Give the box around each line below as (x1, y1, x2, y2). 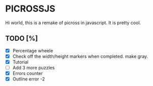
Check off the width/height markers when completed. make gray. (12, 53, 148, 59)
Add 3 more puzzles (12, 64, 55, 70)
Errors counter (12, 70, 43, 76)
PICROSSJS (5, 3, 56, 15)
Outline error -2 (12, 76, 45, 82)
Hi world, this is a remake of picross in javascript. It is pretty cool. (5, 20, 141, 26)
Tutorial (12, 59, 29, 65)
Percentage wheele (12, 47, 54, 53)
